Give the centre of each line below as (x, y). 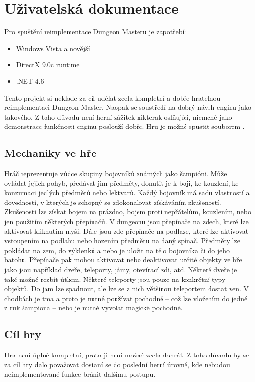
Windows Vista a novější (53, 48)
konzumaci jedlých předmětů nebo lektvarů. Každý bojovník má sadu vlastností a (127, 192)
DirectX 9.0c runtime (48, 64)
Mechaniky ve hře (51, 153)
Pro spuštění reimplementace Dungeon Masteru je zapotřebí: (95, 32)
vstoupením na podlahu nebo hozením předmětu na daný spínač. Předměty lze (122, 241)
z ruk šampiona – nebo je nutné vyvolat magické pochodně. (93, 308)
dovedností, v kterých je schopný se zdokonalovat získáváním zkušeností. (113, 202)
